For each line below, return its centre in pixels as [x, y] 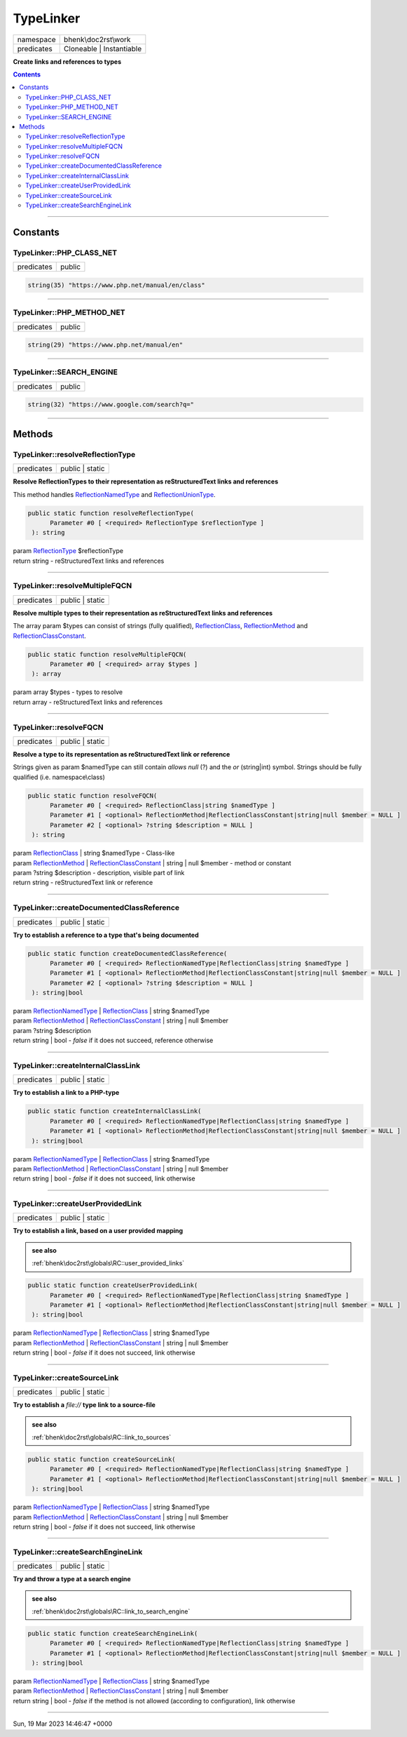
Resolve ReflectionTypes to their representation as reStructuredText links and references [146, 481]
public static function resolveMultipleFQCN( [107, 654]
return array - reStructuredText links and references [88, 702]
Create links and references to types [67, 61]
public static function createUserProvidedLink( [113, 1285]
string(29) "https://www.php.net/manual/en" [105, 345]
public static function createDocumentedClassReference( [127, 953]
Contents [27, 74]
